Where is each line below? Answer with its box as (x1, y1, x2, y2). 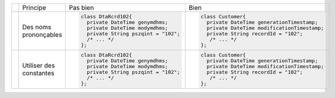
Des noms (22, 23, 52, 31)
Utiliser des (22, 61, 55, 69)
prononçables (22, 30, 63, 39)
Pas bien (69, 4, 94, 12)
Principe (22, 4, 47, 12)
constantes (22, 69, 55, 77)
